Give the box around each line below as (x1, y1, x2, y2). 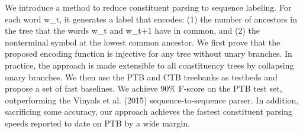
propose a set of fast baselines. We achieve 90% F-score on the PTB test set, (5, 82, 282, 95)
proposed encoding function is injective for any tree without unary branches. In (5, 47, 292, 60)
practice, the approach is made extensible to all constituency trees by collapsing (5, 59, 294, 71)
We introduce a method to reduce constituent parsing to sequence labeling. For (5, 1, 292, 13)
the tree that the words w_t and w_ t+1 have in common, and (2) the (5, 24, 260, 37)
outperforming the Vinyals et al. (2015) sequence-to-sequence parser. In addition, (5, 93, 299, 106)
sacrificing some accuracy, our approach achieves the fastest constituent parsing (5, 105, 293, 118)
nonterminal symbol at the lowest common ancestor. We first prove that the (5, 35, 281, 48)
